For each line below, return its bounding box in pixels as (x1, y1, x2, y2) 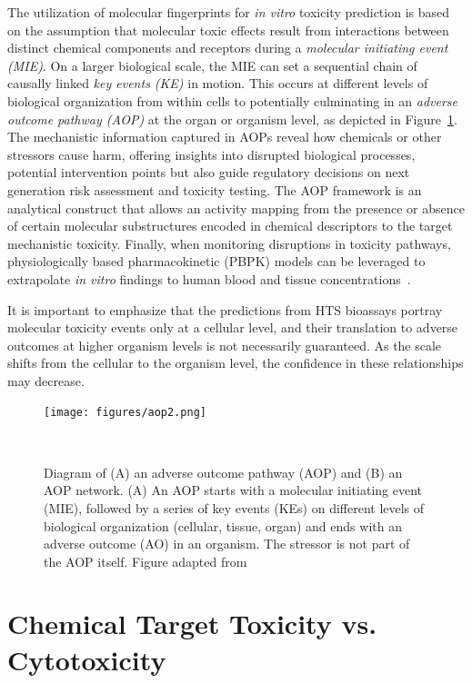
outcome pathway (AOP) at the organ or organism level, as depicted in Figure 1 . (7, 109, 457, 128)
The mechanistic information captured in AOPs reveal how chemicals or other (7, 127, 442, 146)
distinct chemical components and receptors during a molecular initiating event (7, 38, 448, 57)
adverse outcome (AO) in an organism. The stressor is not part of (44, 534, 410, 553)
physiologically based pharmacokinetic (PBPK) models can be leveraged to (7, 252, 426, 271)
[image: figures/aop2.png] (44, 406, 206, 420)
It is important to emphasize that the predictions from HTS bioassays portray (7, 300, 443, 319)
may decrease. (7, 371, 85, 390)
